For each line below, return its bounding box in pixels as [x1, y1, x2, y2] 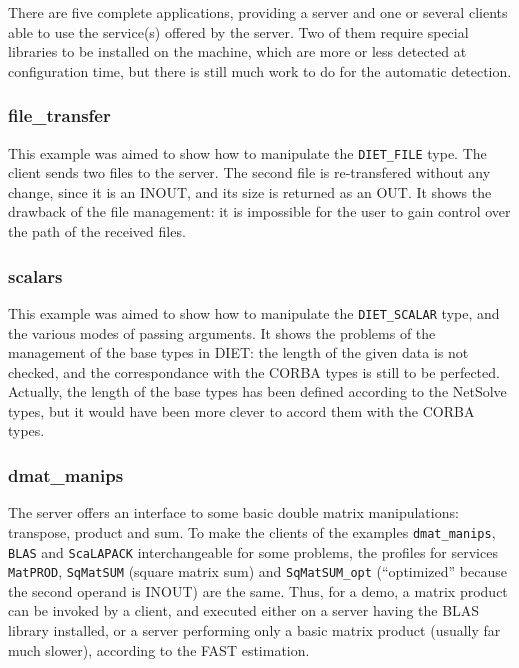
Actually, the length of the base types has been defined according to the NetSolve [8, 381, 507, 402]
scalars [8, 263, 63, 288]
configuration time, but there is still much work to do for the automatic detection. [8, 60, 512, 81]
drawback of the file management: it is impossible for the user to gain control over [8, 201, 511, 222]
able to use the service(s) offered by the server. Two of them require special [8, 21, 469, 42]
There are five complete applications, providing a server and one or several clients [8, 2, 508, 22]
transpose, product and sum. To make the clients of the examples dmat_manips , [8, 521, 496, 542]
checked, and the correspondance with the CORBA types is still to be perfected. [8, 361, 500, 382]
